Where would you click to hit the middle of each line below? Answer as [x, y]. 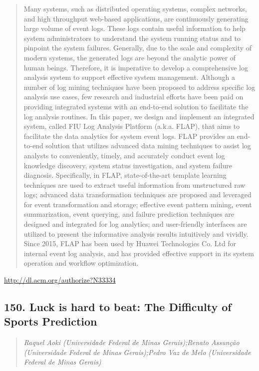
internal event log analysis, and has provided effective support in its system [139, 253]
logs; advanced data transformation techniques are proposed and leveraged [137, 194]
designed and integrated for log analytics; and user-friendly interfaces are [135, 224]
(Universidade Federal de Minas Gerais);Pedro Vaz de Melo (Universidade [137, 352]
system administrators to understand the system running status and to [132, 38]
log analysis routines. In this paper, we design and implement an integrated [139, 116]
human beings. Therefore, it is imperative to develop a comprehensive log [136, 67]
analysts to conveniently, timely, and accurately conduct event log [124, 155]
